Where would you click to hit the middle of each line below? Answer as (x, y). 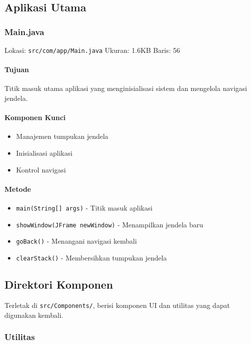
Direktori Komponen (59, 284)
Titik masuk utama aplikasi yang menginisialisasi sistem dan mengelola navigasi (126, 88)
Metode (18, 189)
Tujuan (17, 69)
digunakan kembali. (34, 315)
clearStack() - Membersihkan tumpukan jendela (91, 257)
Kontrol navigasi (41, 169)
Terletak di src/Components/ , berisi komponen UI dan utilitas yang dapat (117, 305)
